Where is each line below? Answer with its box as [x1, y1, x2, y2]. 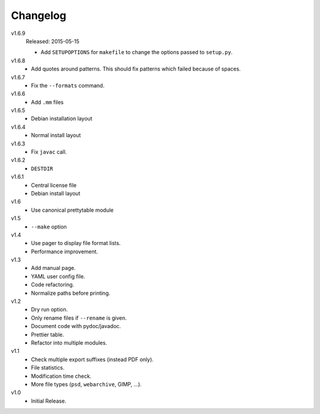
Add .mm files [31, 98, 64, 106]
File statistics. [31, 364, 65, 371]
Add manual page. [31, 265, 76, 272]
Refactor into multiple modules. [31, 339, 107, 346]
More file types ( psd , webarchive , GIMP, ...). [31, 380, 142, 388]
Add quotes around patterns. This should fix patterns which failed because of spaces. [31, 65, 241, 72]
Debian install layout [31, 190, 81, 197]
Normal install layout [31, 132, 81, 139]
